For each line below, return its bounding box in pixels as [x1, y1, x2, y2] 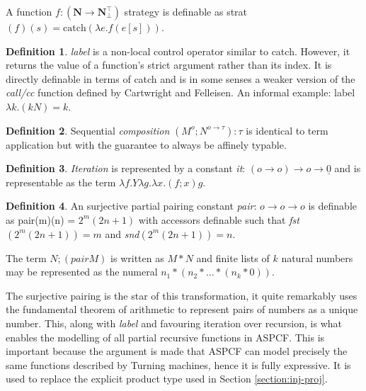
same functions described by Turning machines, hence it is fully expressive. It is [6, 357, 351, 372]
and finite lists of [196, 250, 270, 265]
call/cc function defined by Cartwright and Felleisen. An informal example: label [6, 85, 355, 100]
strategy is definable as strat [124, 4, 248, 18]
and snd [105, 226, 139, 241]
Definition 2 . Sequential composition [6, 123, 170, 137]
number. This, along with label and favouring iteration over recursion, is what [6, 315, 343, 330]
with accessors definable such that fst [138, 212, 299, 227]
